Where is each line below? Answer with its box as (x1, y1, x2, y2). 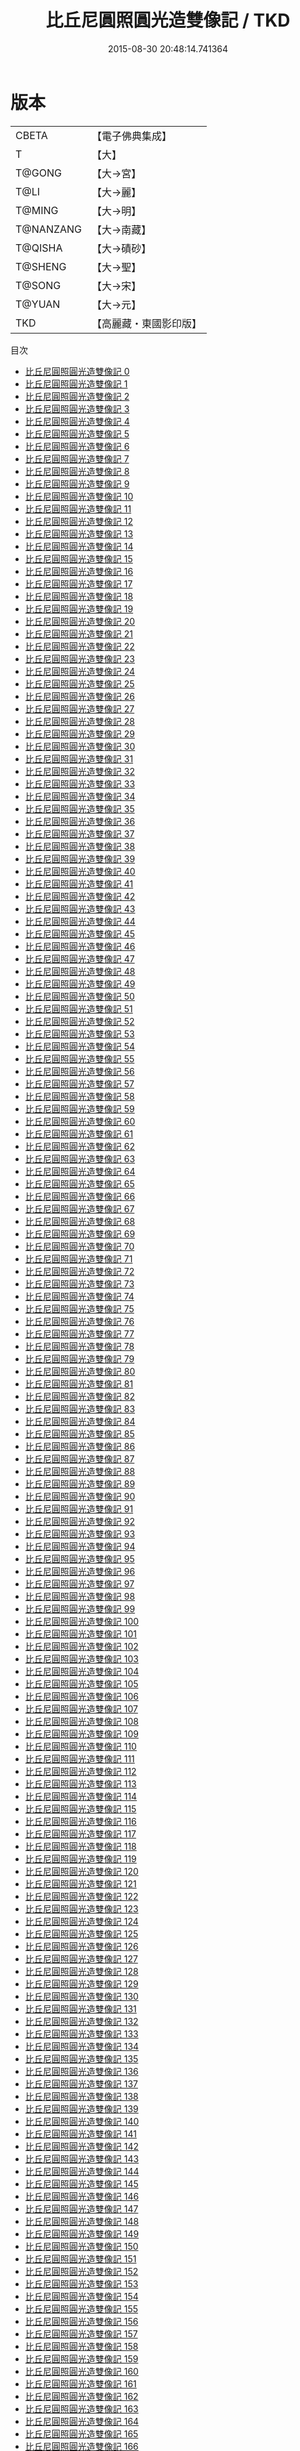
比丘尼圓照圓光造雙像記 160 (24, 2365, 139, 2377)
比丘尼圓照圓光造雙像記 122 (24, 1890, 139, 1902)
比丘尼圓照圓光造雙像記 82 (24, 1390, 135, 1402)
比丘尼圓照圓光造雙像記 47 (24, 952, 135, 965)
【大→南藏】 (91, 222, 152, 236)
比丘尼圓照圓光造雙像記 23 (24, 652, 135, 665)
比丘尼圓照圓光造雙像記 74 (24, 1290, 135, 1302)
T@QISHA (15, 241, 63, 255)
